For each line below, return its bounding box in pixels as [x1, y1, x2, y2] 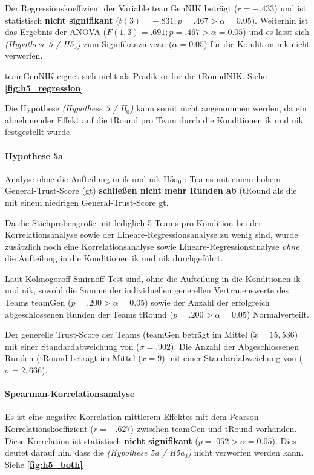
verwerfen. [5, 49, 43, 62]
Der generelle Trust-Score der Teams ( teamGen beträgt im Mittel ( [5, 328, 253, 341]
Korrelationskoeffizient [5, 422, 88, 435]
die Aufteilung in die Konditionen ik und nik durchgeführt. [5, 252, 223, 264]
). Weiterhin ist [251, 13, 309, 26]
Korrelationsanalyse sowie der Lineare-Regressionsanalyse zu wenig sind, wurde [5, 228, 298, 241]
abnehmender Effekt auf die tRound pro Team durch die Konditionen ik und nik [5, 113, 303, 126]
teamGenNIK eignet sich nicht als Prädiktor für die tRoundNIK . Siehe [5, 69, 267, 82]
